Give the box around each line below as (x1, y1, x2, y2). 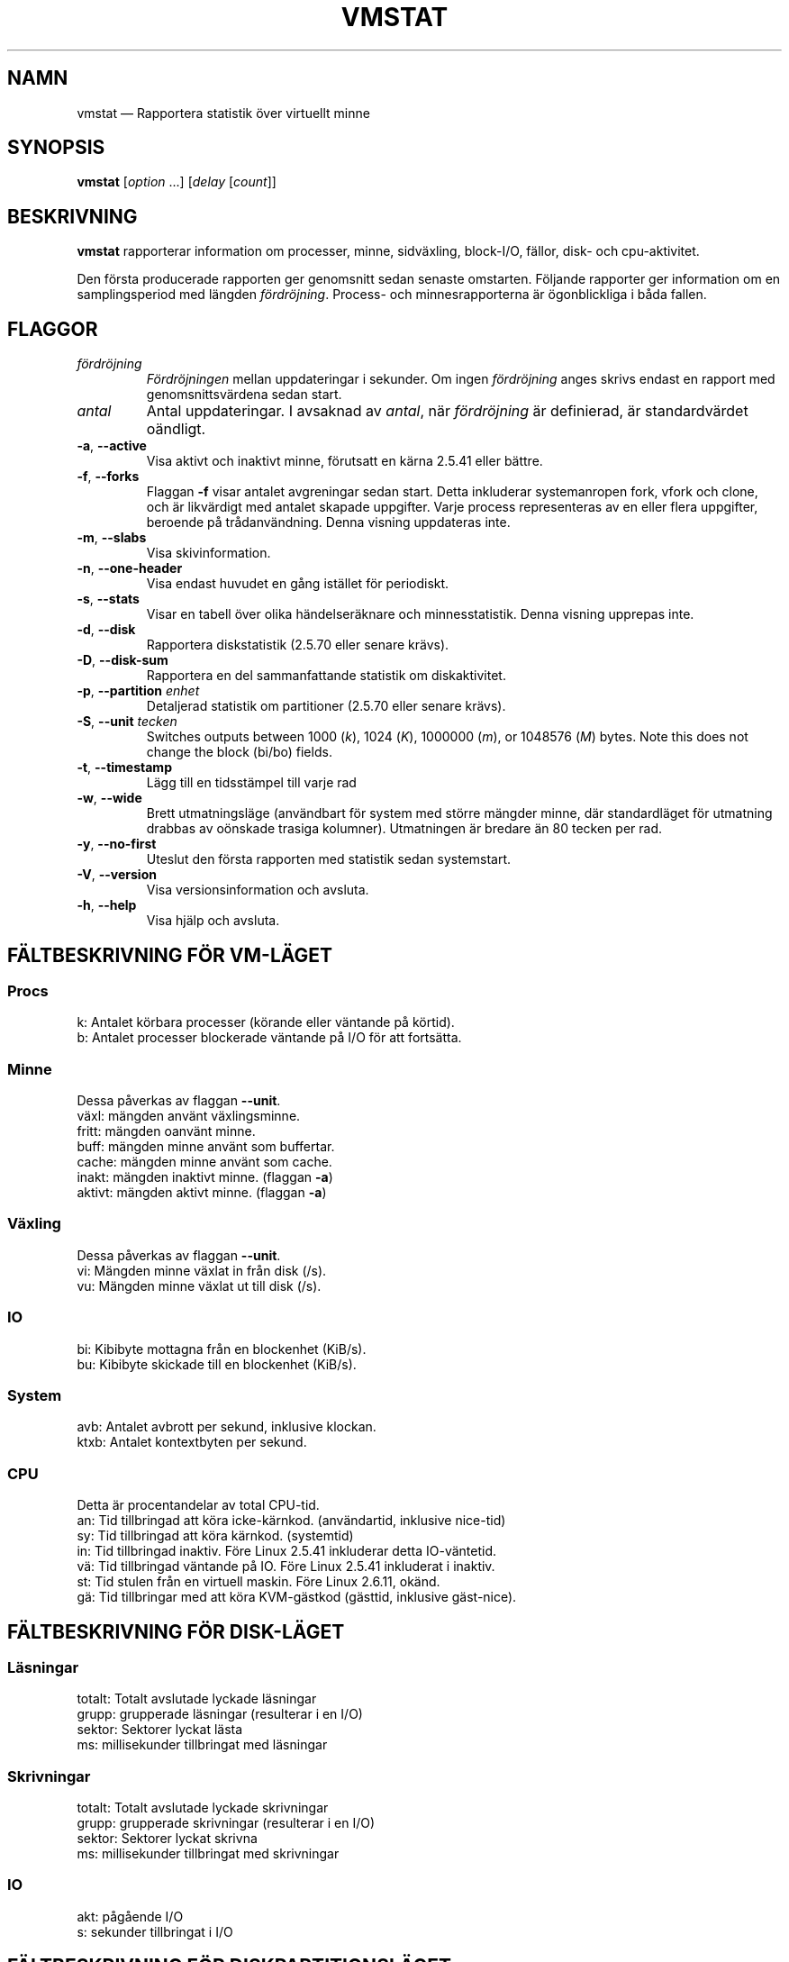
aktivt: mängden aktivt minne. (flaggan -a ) (77, 1185, 327, 1201)
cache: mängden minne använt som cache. (77, 1154, 332, 1170)
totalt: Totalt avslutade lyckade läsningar (77, 1691, 317, 1707)
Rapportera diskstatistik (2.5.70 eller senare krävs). (146, 637, 449, 653)
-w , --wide (77, 790, 142, 806)
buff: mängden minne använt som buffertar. (77, 1139, 335, 1155)
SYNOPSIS (7, 136, 105, 159)
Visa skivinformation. (146, 545, 271, 561)
